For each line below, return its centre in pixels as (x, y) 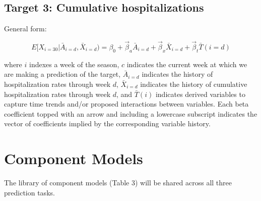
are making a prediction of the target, (62, 74)
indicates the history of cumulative (194, 84)
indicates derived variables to (200, 94)
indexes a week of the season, (74, 64)
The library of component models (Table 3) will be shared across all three (118, 183)
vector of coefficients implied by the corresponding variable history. (107, 123)
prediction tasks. (29, 192)
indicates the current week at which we (187, 64)
